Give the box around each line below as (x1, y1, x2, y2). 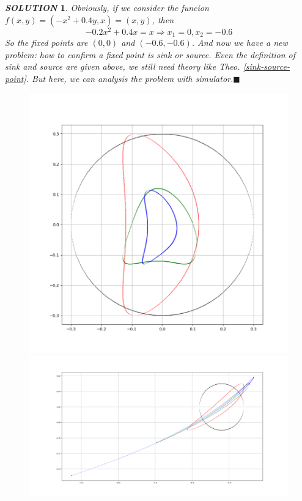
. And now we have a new (191, 36, 288, 49)
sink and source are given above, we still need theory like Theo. (5, 60, 240, 73)
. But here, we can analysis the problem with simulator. (26, 72, 234, 84)
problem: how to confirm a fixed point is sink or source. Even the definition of (5, 48, 296, 61)
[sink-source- (243, 60, 290, 73)
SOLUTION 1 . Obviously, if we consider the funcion (5, 1, 209, 13)
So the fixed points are (5, 36, 88, 49)
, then (152, 13, 174, 26)
